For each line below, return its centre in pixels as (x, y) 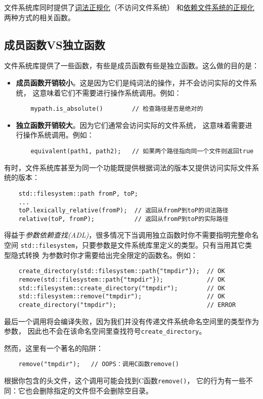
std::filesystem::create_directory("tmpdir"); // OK (122, 288)
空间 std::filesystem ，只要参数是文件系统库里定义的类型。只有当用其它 (125, 245)
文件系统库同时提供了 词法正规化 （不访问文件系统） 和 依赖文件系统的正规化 (129, 7)
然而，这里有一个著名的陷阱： (54, 348)
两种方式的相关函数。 (39, 17)
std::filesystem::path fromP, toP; (78, 193)
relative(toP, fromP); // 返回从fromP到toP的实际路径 (123, 219)
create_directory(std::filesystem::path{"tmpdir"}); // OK (122, 271)
